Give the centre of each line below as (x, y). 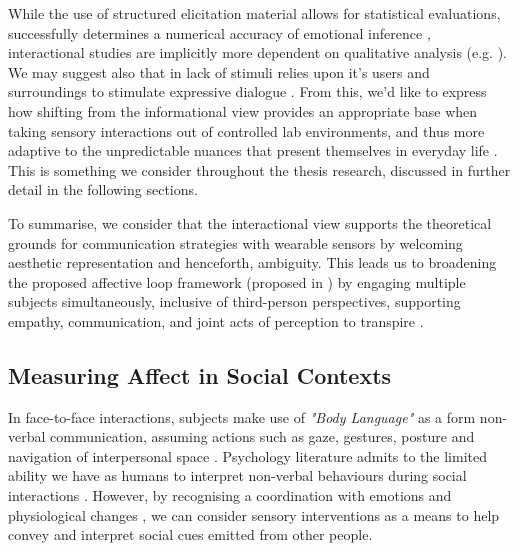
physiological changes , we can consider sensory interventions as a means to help (254, 514)
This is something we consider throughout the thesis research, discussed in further (259, 169)
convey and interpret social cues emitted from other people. (190, 534)
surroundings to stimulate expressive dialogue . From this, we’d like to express (247, 91)
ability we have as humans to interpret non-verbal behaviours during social (237, 475)
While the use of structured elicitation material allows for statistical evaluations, (254, 13)
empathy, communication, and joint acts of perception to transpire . (216, 320)
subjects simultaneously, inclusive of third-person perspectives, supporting (234, 301)
